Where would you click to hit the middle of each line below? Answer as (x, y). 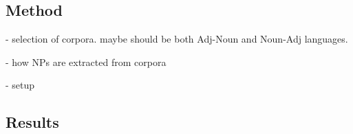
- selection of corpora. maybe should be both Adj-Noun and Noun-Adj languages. (177, 39)
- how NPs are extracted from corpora (86, 62)
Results (32, 122)
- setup (20, 85)
